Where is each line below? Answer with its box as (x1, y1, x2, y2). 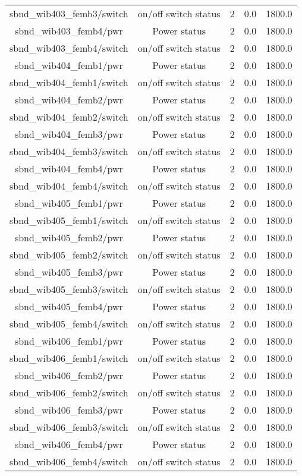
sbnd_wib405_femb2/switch (10, 248, 128, 261)
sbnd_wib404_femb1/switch (10, 75, 128, 89)
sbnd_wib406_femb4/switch (10, 455, 128, 468)
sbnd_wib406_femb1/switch (10, 351, 128, 365)
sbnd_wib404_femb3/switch (10, 144, 128, 158)
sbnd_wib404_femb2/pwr (14, 93, 123, 106)
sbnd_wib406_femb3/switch (10, 420, 128, 434)
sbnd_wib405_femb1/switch (10, 213, 128, 227)
